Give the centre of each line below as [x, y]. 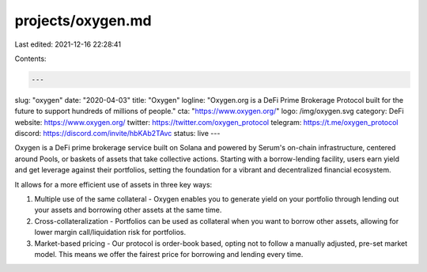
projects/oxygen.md [83, 21]
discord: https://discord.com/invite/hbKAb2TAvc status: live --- [117, 134]
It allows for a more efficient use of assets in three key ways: [113, 184]
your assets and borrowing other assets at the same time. [128, 210]
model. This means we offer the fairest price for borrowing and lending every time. [169, 254]
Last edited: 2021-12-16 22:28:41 [68, 44]
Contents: [30, 59]
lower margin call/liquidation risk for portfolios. [110, 232]
